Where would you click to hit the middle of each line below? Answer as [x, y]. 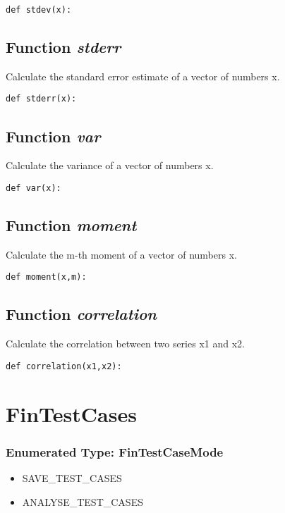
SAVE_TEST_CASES [72, 478]
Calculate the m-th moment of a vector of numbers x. [121, 254]
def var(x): [34, 188]
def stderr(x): [41, 99]
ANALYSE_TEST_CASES [83, 501]
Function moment [71, 224]
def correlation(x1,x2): [64, 366]
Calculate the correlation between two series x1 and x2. [125, 344]
